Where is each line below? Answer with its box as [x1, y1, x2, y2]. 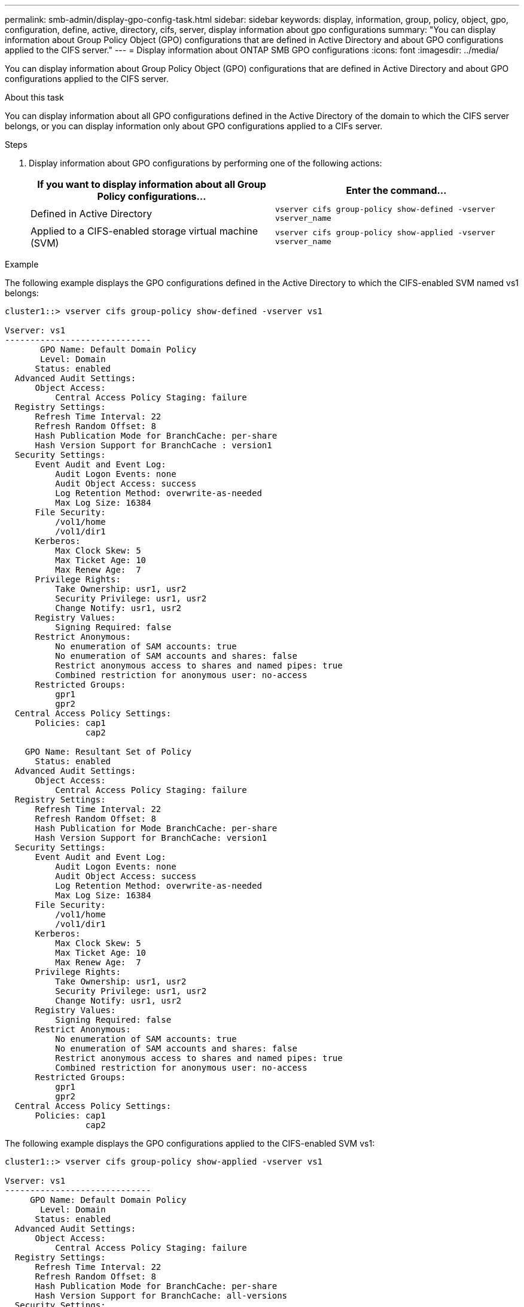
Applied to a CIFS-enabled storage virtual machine [31, 225, 258, 237]
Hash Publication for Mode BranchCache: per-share [35, 823, 278, 833]
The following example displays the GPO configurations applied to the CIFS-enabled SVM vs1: [5, 1138, 375, 1148]
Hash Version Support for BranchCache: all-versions [35, 1291, 288, 1300]
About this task [5, 92, 64, 102]
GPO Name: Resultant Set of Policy [25, 747, 191, 756]
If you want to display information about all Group [37, 178, 266, 190]
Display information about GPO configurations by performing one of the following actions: [29, 158, 382, 168]
